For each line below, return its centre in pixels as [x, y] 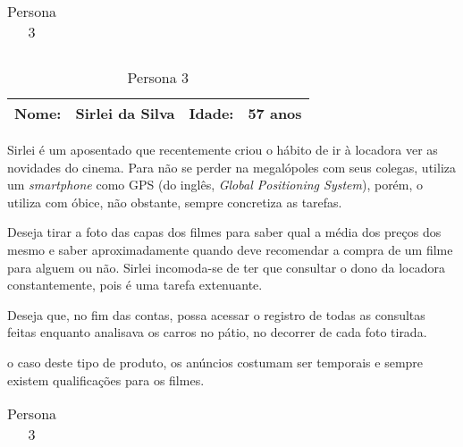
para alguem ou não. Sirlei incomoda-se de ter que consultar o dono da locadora [226, 267]
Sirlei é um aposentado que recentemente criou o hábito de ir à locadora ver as [223, 149]
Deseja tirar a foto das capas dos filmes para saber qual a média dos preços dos [224, 232]
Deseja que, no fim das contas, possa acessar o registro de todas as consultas [216, 314]
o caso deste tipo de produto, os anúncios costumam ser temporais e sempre [215, 362]
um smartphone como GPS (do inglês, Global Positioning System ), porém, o [215, 185]
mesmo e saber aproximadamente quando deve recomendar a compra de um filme [230, 249]
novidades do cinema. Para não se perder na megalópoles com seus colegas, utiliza [231, 167]
